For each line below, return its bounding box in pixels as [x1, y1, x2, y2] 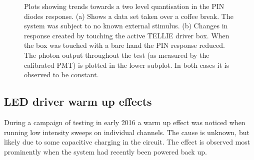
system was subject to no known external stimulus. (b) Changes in [24, 20, 228, 31]
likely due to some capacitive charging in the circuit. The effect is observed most [4, 137, 250, 147]
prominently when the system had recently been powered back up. [4, 146, 207, 157]
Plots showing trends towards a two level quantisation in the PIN [24, 1, 224, 11]
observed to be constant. [24, 69, 99, 80]
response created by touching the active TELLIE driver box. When [24, 30, 229, 40]
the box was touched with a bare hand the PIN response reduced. [24, 40, 225, 50]
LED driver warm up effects [4, 94, 152, 109]
